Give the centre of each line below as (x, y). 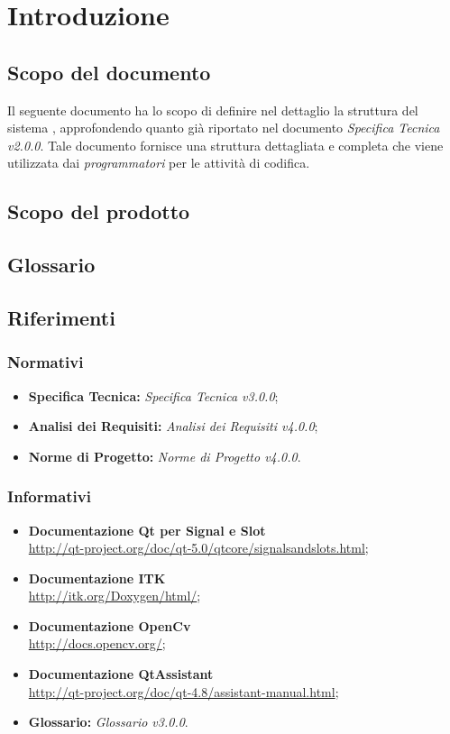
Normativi (46, 362)
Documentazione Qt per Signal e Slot (147, 530)
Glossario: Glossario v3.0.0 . (108, 722)
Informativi (49, 496)
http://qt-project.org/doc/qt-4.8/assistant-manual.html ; (184, 691)
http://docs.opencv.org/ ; (97, 643)
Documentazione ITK (97, 578)
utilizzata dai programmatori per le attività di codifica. (159, 163)
